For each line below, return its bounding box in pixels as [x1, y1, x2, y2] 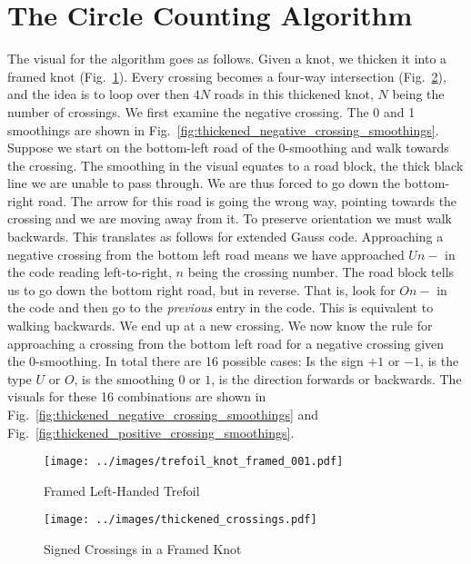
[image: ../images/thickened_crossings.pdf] [44, 513, 317, 527]
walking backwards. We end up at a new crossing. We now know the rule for [7, 316, 433, 335]
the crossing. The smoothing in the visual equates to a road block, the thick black [7, 155, 464, 174]
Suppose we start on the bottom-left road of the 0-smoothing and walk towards [7, 138, 449, 157]
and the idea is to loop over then [7, 84, 190, 104]
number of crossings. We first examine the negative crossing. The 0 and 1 [7, 102, 416, 121]
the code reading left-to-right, [7, 262, 172, 282]
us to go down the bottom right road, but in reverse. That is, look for [7, 280, 396, 299]
